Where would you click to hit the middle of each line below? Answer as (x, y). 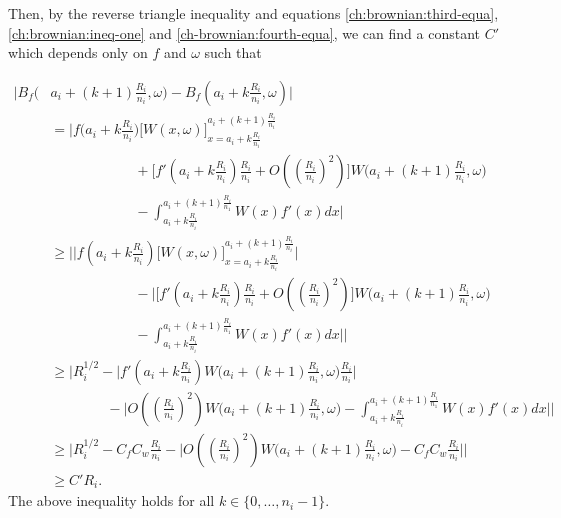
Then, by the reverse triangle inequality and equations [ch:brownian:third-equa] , (253, 13)
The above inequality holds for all (111, 500)
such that (233, 52)
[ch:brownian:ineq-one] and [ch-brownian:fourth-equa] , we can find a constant (244, 32)
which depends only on (78, 52)
